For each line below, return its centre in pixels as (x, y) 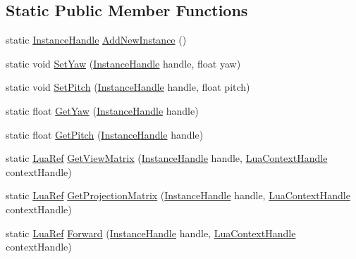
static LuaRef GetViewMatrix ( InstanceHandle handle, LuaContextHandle (167, 158)
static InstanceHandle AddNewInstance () (96, 40)
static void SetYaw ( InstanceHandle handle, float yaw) (123, 63)
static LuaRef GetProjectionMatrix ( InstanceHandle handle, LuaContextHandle (178, 195)
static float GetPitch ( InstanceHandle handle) (105, 134)
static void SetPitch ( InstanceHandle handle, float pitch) (128, 87)
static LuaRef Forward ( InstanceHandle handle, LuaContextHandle (151, 233)
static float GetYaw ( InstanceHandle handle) (102, 110)
